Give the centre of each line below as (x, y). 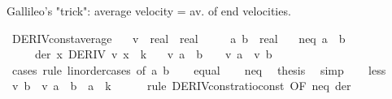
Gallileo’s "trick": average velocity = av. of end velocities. (149, 11)
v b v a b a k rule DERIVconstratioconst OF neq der (181, 86)
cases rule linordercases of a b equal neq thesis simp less (199, 69)
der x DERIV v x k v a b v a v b (153, 54)
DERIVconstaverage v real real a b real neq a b (179, 38)
